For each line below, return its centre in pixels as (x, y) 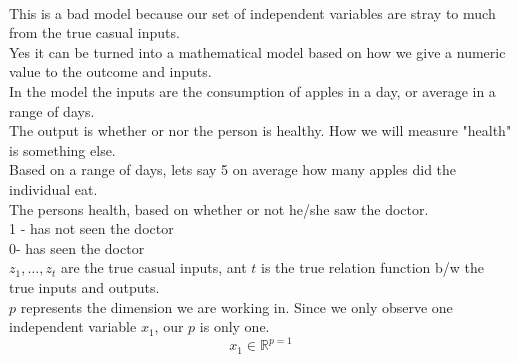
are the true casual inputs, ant (153, 267)
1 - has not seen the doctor (91, 228)
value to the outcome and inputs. (110, 71)
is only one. (234, 326)
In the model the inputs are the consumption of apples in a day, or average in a (252, 90)
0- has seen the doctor (77, 247)
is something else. (62, 149)
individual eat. (53, 188)
